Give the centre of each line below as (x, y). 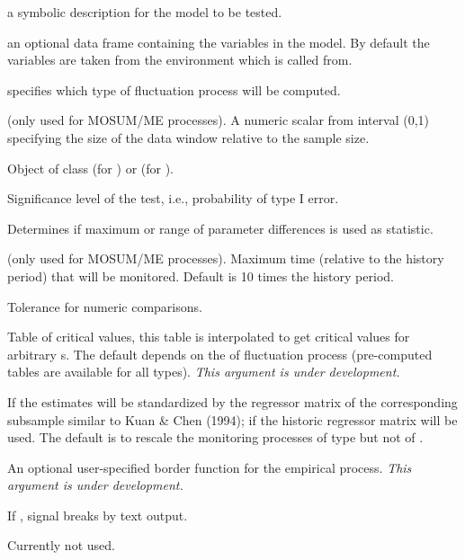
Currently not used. (61, 545)
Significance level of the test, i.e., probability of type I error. (173, 198)
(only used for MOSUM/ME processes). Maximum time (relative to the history (226, 258)
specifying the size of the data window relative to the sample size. (188, 137)
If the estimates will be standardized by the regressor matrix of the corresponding (232, 401)
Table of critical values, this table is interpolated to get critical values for (209, 337)
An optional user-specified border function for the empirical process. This (210, 467)
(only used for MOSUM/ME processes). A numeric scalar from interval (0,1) (219, 120)
